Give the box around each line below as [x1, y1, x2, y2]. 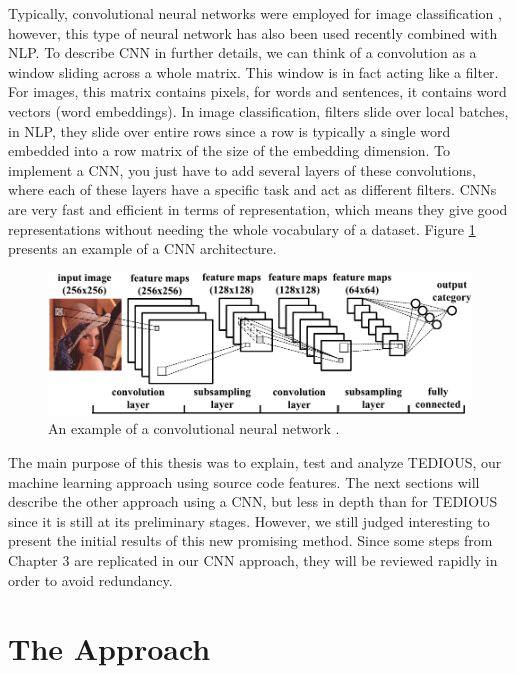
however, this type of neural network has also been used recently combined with [8, 22, 498, 43]
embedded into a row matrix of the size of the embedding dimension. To [8, 140, 450, 161]
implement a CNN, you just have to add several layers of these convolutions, [8, 159, 476, 180]
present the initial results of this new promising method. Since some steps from [8, 530, 493, 551]
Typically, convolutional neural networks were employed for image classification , [8, 3, 502, 23]
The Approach [8, 628, 211, 669]
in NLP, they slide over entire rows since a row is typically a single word [8, 120, 451, 141]
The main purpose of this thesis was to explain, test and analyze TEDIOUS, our [8, 451, 502, 472]
